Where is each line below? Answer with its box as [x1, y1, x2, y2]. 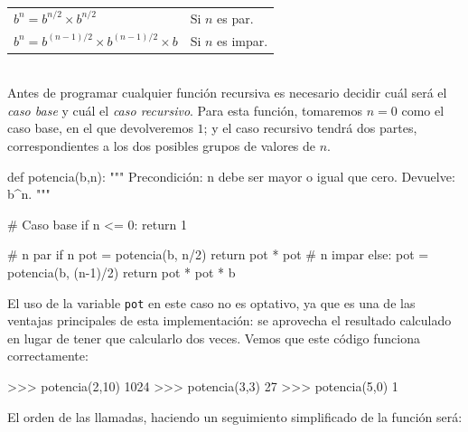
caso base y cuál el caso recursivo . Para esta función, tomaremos [7, 100, 363, 119]
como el [401, 100, 445, 119]
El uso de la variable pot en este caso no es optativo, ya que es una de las [7, 293, 416, 312]
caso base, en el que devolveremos [7, 118, 193, 137]
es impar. [217, 31, 268, 50]
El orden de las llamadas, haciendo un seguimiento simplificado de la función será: [7, 407, 463, 426]
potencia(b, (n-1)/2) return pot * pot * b [7, 263, 236, 282]
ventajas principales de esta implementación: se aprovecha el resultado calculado [7, 311, 452, 330]
